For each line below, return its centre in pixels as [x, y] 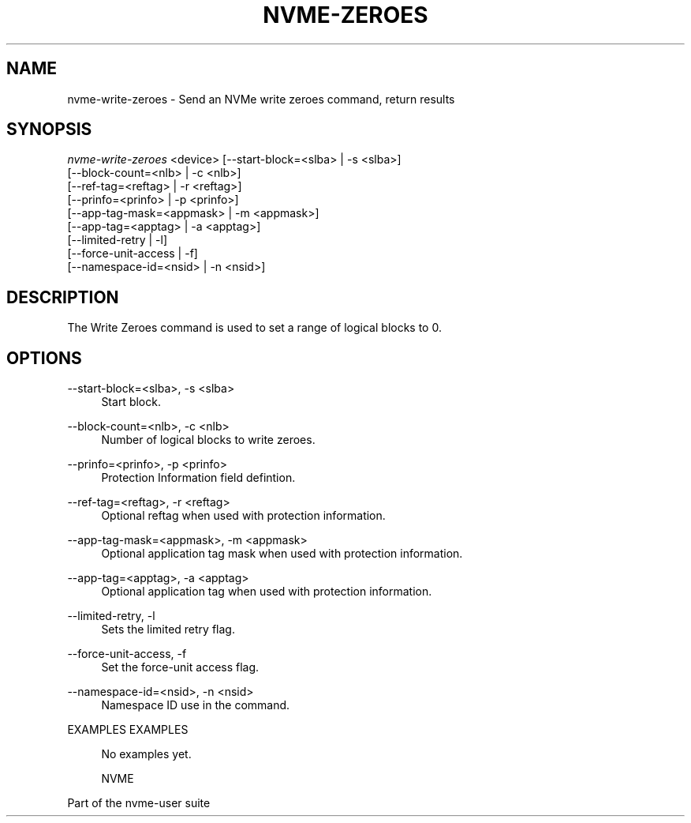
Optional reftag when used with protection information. [243, 516]
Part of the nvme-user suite [139, 803]
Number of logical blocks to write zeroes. [208, 440]
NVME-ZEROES [345, 15]
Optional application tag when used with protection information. [267, 592]
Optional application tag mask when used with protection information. [282, 554]
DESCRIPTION [63, 297]
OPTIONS [44, 358]
